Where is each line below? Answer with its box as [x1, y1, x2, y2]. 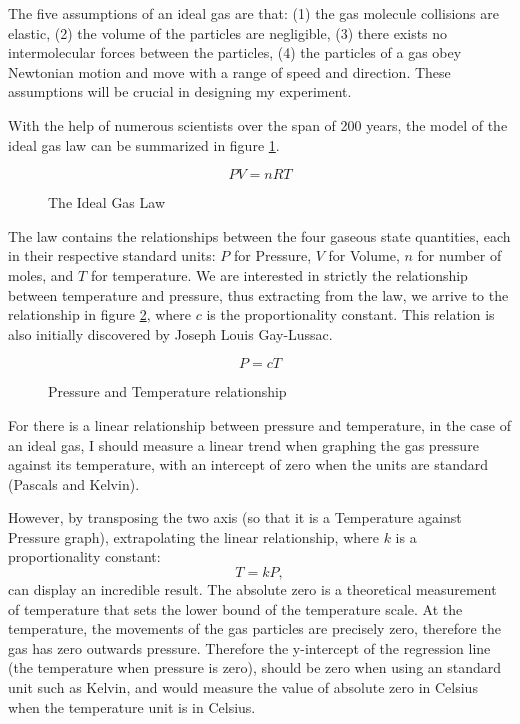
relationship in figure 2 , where [8, 304, 192, 325]
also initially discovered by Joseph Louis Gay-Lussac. [8, 323, 333, 344]
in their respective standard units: [8, 245, 216, 266]
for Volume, [328, 245, 400, 266]
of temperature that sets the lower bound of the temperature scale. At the [8, 598, 463, 619]
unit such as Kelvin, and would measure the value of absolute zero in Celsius [8, 677, 478, 698]
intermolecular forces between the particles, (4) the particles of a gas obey [8, 42, 462, 63]
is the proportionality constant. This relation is [206, 304, 495, 325]
